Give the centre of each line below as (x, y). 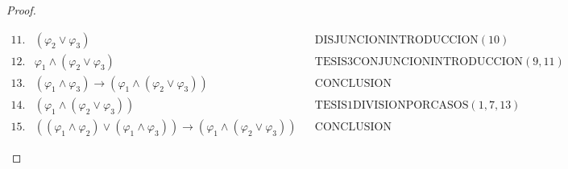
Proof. (21, 10)
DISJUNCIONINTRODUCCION (396, 40)
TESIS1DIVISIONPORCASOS (392, 105)
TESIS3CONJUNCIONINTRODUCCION (419, 62)
